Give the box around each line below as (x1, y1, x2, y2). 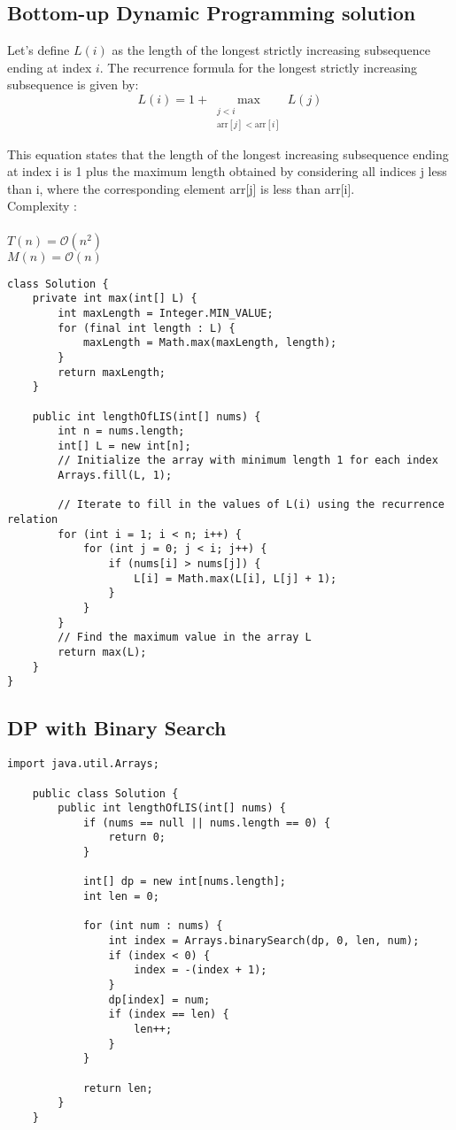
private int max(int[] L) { (32, 292, 197, 305)
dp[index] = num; (108, 993, 211, 1006)
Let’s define (7, 41, 70, 59)
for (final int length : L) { (58, 321, 236, 334)
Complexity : (7, 196, 77, 215)
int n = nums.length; (58, 425, 185, 438)
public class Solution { (32, 787, 179, 800)
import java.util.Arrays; (7, 757, 159, 771)
